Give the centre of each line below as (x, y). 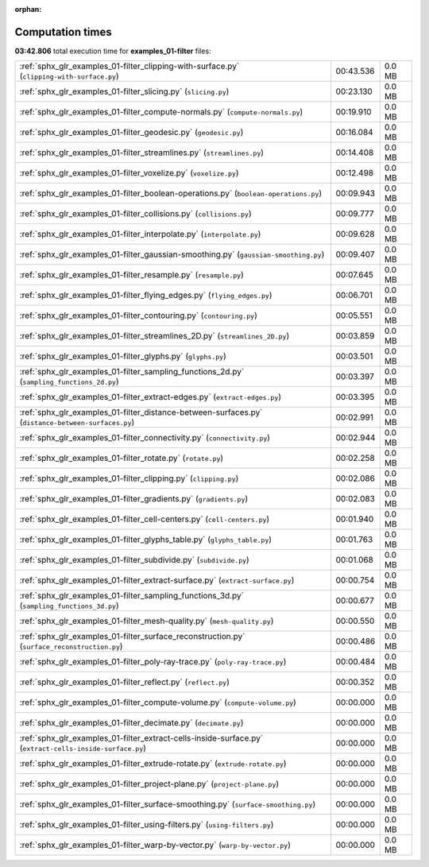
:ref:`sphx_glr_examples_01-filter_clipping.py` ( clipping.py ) (129, 478)
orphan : (28, 9)
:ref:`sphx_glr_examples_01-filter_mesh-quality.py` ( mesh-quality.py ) (147, 621)
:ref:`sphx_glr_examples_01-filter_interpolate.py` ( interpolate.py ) (140, 234)
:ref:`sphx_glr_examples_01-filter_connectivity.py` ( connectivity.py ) (145, 438)
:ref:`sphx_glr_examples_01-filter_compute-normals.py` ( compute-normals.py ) (161, 112)
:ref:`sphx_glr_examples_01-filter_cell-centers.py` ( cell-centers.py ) (145, 519)
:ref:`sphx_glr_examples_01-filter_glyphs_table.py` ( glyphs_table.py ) (146, 540)
